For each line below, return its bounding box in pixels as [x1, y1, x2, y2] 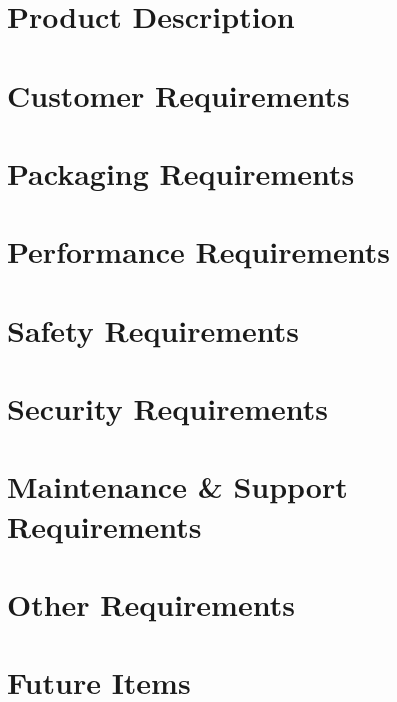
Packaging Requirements [7, 152, 355, 193]
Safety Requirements [7, 309, 300, 350]
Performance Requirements [7, 231, 391, 272]
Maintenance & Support [7, 466, 348, 507]
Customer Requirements [7, 74, 350, 115]
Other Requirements [7, 584, 295, 624]
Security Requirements [7, 388, 328, 429]
